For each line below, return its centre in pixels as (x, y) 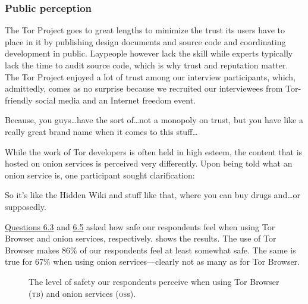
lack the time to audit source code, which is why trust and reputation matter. (147, 65)
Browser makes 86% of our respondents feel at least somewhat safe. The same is (150, 250)
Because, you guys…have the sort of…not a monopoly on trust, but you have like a (154, 120)
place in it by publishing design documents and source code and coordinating (145, 41)
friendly (19, 100)
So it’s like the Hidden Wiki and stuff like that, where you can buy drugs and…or (153, 195)
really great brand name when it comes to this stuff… (101, 131)
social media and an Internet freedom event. (116, 100)
